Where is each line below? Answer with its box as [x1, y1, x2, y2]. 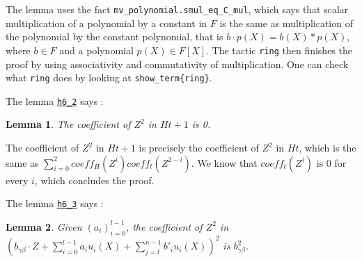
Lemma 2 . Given [6, 219, 82, 234]
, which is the [299, 140, 356, 154]
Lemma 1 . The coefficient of [6, 117, 131, 131]
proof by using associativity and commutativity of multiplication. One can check [6, 56, 349, 71]
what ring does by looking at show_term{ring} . [6, 70, 212, 85]
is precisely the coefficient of [139, 140, 259, 154]
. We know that [191, 155, 258, 170]
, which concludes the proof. [34, 172, 155, 187]
